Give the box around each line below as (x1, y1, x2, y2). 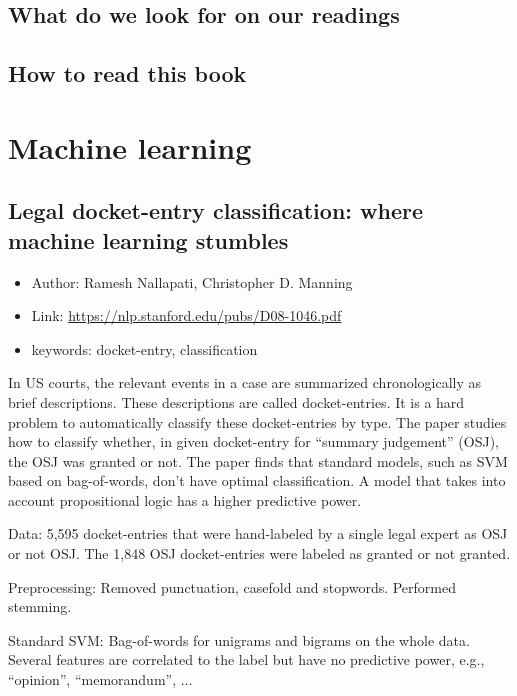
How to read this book (8, 58, 247, 89)
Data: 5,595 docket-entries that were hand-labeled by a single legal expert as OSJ (8, 523, 508, 544)
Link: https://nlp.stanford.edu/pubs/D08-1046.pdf (31, 305, 342, 326)
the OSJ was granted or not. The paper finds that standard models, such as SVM (8, 450, 508, 471)
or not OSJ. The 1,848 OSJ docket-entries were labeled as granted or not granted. (8, 543, 511, 564)
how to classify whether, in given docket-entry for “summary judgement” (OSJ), (8, 431, 499, 452)
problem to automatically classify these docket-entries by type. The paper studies (8, 411, 507, 432)
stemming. (8, 596, 72, 617)
